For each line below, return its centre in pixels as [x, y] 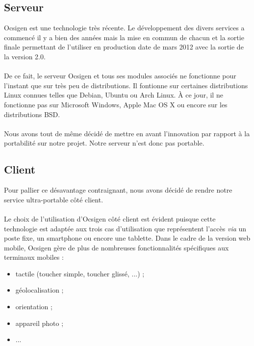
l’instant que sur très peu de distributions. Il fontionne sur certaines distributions [126, 85]
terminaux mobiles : [34, 257]
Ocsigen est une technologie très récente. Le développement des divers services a [124, 28]
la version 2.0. [25, 56]
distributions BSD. [32, 114]
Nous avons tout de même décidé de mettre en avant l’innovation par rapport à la [127, 133]
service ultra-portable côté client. [54, 199]
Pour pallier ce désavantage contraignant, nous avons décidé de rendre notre [118, 190]
